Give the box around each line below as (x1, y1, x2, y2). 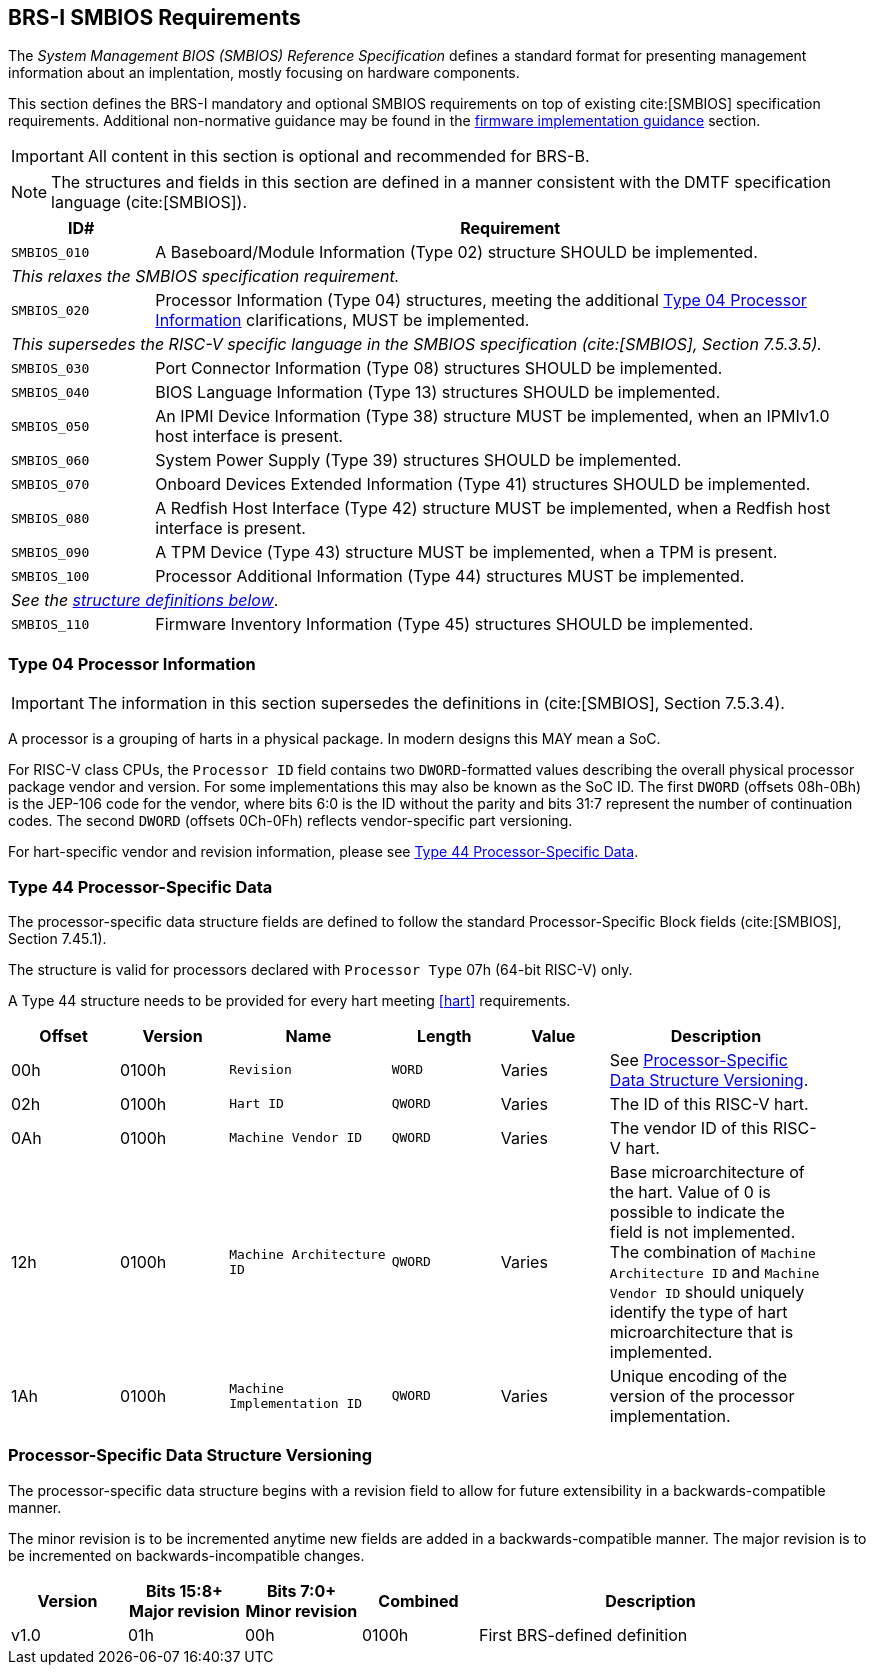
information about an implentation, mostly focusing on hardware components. (8, 64, 520, 82)
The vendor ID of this (609, 1117, 769, 1138)
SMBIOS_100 (11, 568, 90, 584)
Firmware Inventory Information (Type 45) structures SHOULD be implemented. (155, 614, 754, 635)
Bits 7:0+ (266, 1580, 337, 1601)
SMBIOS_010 (11, 244, 90, 260)
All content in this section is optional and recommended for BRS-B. (87, 146, 590, 167)
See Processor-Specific (609, 1049, 788, 1070)
